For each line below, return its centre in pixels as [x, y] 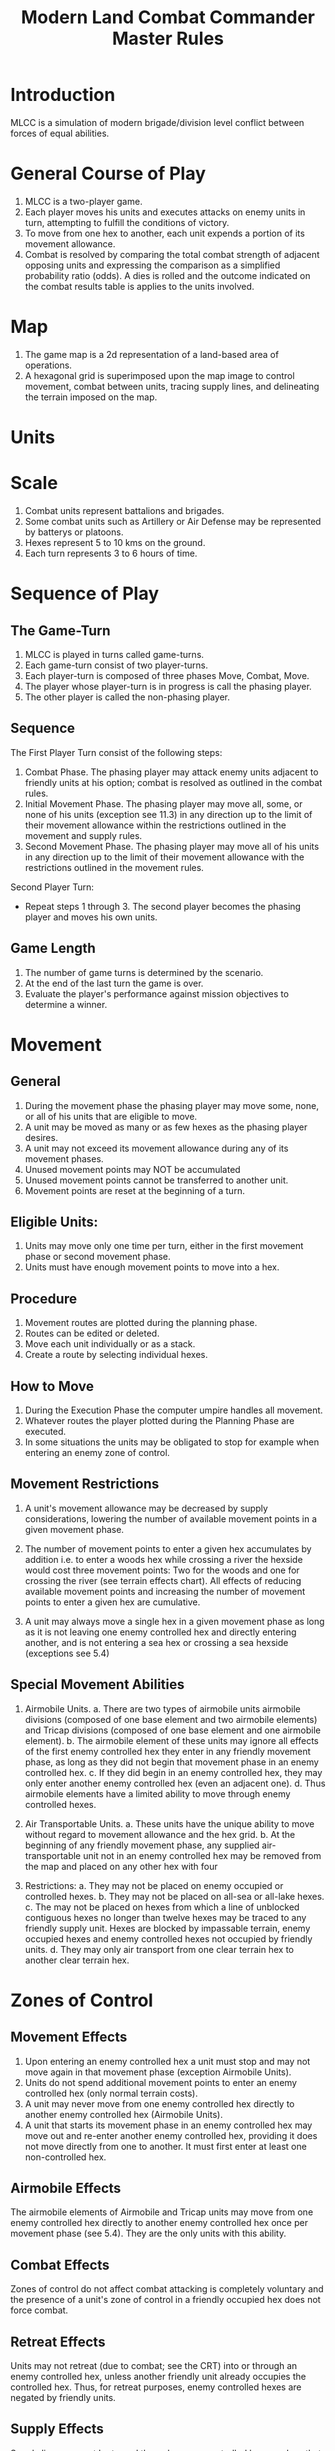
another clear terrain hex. [77, 1960]
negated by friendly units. [63, 2398]
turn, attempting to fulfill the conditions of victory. [127, 222]
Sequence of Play [85, 593]
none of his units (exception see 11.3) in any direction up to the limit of [168, 814]
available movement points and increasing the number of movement [165, 1591]
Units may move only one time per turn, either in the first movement [164, 1246]
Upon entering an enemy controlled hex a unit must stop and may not [167, 2061]
